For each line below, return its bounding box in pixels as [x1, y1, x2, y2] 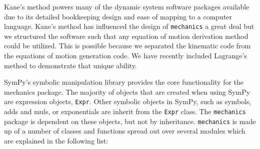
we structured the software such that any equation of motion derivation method [4, 30, 248, 41]
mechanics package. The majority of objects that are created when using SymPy [4, 86, 250, 97]
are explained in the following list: [4, 135, 108, 146]
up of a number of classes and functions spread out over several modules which [4, 126, 245, 136]
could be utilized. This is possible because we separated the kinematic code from [4, 40, 251, 51]
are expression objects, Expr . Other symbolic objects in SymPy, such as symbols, [4, 96, 251, 107]
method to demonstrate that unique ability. [4, 60, 137, 70]
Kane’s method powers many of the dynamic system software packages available [4, 1, 249, 11]
